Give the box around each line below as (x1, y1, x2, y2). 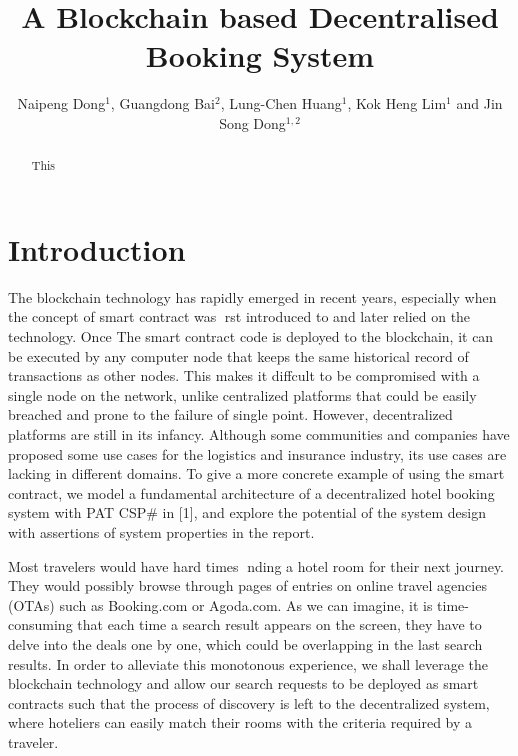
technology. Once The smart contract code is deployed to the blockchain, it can (8, 326, 494, 347)
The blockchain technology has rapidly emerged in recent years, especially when (8, 286, 497, 307)
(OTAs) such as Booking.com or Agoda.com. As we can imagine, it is (8, 594, 433, 615)
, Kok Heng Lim (347, 93, 447, 114)
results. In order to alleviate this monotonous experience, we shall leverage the (8, 653, 489, 674)
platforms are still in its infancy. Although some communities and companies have (8, 424, 510, 445)
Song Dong (219, 112, 286, 133)
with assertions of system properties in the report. (8, 522, 315, 543)
